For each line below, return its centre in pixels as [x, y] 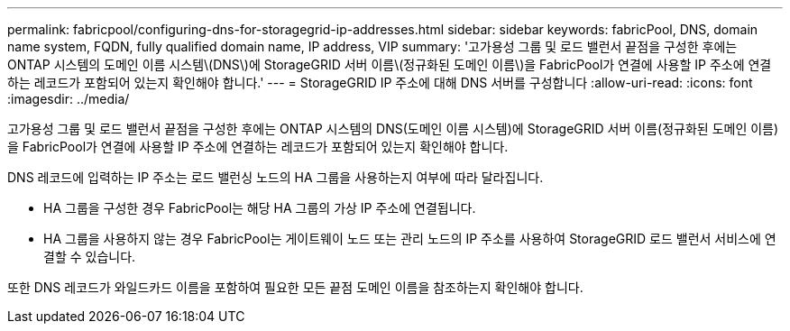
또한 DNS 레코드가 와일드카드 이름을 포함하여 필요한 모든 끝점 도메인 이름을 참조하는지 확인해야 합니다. [295, 287]
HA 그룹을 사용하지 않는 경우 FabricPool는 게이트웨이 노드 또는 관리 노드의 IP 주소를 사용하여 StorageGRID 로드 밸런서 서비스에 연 [410, 239]
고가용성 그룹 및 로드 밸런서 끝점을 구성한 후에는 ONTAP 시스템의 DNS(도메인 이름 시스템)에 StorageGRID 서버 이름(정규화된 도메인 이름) [393, 129]
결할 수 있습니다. [90, 257]
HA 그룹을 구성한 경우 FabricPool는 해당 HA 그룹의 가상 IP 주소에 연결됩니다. [260, 208]
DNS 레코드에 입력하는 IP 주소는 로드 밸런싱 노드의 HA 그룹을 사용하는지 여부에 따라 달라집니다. [276, 177]
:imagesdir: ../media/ [69, 99]
